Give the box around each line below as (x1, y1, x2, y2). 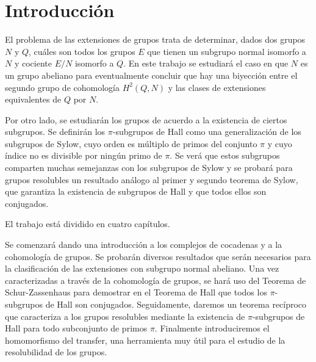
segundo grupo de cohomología (5, 81, 120, 93)
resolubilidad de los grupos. (5, 346, 107, 358)
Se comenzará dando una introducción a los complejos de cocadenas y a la (5, 238, 282, 251)
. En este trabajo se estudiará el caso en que (123, 57, 289, 70)
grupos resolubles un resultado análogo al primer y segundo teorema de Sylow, (5, 173, 298, 186)
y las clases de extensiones (168, 81, 266, 93)
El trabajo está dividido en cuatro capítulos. (5, 217, 170, 230)
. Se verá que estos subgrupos (170, 149, 280, 162)
